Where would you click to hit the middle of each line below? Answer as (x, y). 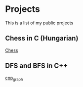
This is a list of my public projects (39, 23)
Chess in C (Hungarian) (42, 38)
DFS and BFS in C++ (37, 66)
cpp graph (14, 78)
